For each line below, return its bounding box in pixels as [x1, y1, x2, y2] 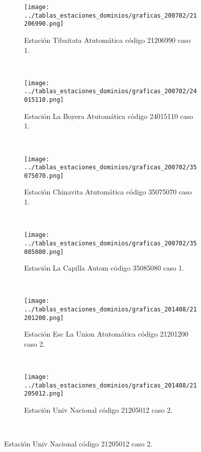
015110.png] [24, 96, 64, 104]
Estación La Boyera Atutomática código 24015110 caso [24, 110, 193, 121]
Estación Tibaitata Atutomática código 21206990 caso [24, 34, 191, 45]
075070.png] [24, 172, 64, 179]
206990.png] [24, 20, 64, 28]
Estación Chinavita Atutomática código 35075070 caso [24, 186, 192, 197]
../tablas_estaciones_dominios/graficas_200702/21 [24, 12, 197, 19]
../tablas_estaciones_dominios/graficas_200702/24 [24, 88, 197, 95]
